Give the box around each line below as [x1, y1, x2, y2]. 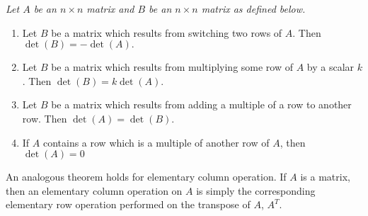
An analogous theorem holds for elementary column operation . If [6, 169, 287, 184]
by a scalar [306, 59, 355, 74]
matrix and [86, 1, 134, 16]
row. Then [22, 110, 67, 125]
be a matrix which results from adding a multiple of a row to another [51, 97, 352, 112]
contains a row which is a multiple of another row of [42, 135, 270, 149]
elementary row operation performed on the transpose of [6, 197, 251, 212]
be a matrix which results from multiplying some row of [51, 59, 294, 74]
